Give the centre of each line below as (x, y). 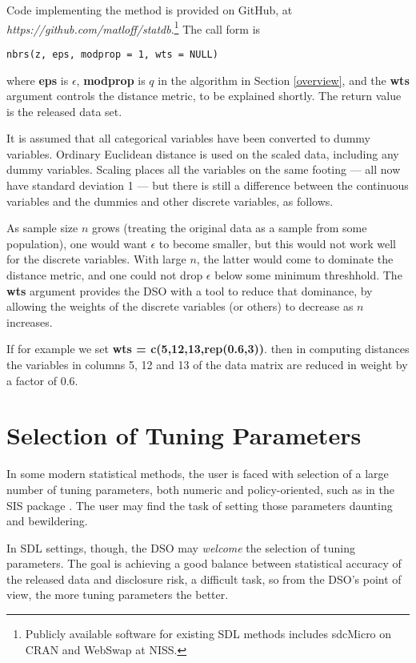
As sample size (42, 228)
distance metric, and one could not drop (105, 275)
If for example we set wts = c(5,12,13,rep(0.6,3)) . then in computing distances (208, 349)
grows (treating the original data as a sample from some (229, 228)
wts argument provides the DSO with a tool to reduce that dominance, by (190, 290)
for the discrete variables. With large (96, 259)
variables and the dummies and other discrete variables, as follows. (170, 201)
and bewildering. (47, 521)
